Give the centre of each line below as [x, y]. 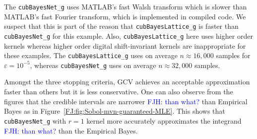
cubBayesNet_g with [35, 120]
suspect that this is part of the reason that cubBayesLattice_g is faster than [121, 26]
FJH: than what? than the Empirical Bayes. [71, 130]
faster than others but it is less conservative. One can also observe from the [119, 92]
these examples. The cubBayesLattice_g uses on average [91, 55]
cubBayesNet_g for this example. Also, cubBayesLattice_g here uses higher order [128, 35]
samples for [233, 55]
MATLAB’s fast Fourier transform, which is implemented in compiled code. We [125, 16]
